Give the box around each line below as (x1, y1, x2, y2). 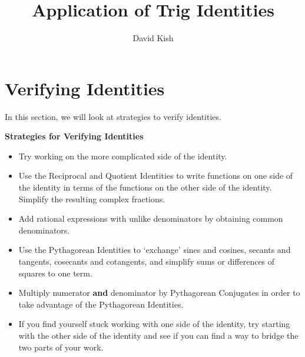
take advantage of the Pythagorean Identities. (18, 298, 184, 310)
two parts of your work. (18, 341, 104, 353)
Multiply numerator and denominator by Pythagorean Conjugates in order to (18, 286, 300, 299)
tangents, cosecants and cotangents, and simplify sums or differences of (18, 255, 275, 267)
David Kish (132, 32, 174, 44)
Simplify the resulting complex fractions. (18, 192, 165, 205)
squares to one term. (18, 266, 92, 279)
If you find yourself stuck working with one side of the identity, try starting (18, 318, 290, 330)
